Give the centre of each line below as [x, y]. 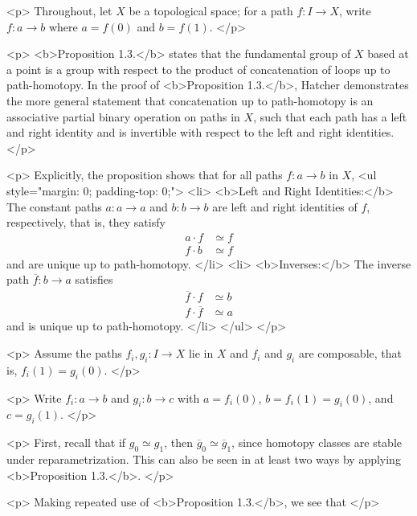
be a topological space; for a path [211, 10]
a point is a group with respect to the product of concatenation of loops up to [198, 69]
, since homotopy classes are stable [317, 442]
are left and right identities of [285, 206]
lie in [201, 353]
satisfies [94, 279]
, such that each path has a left [330, 116]
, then [179, 442]
